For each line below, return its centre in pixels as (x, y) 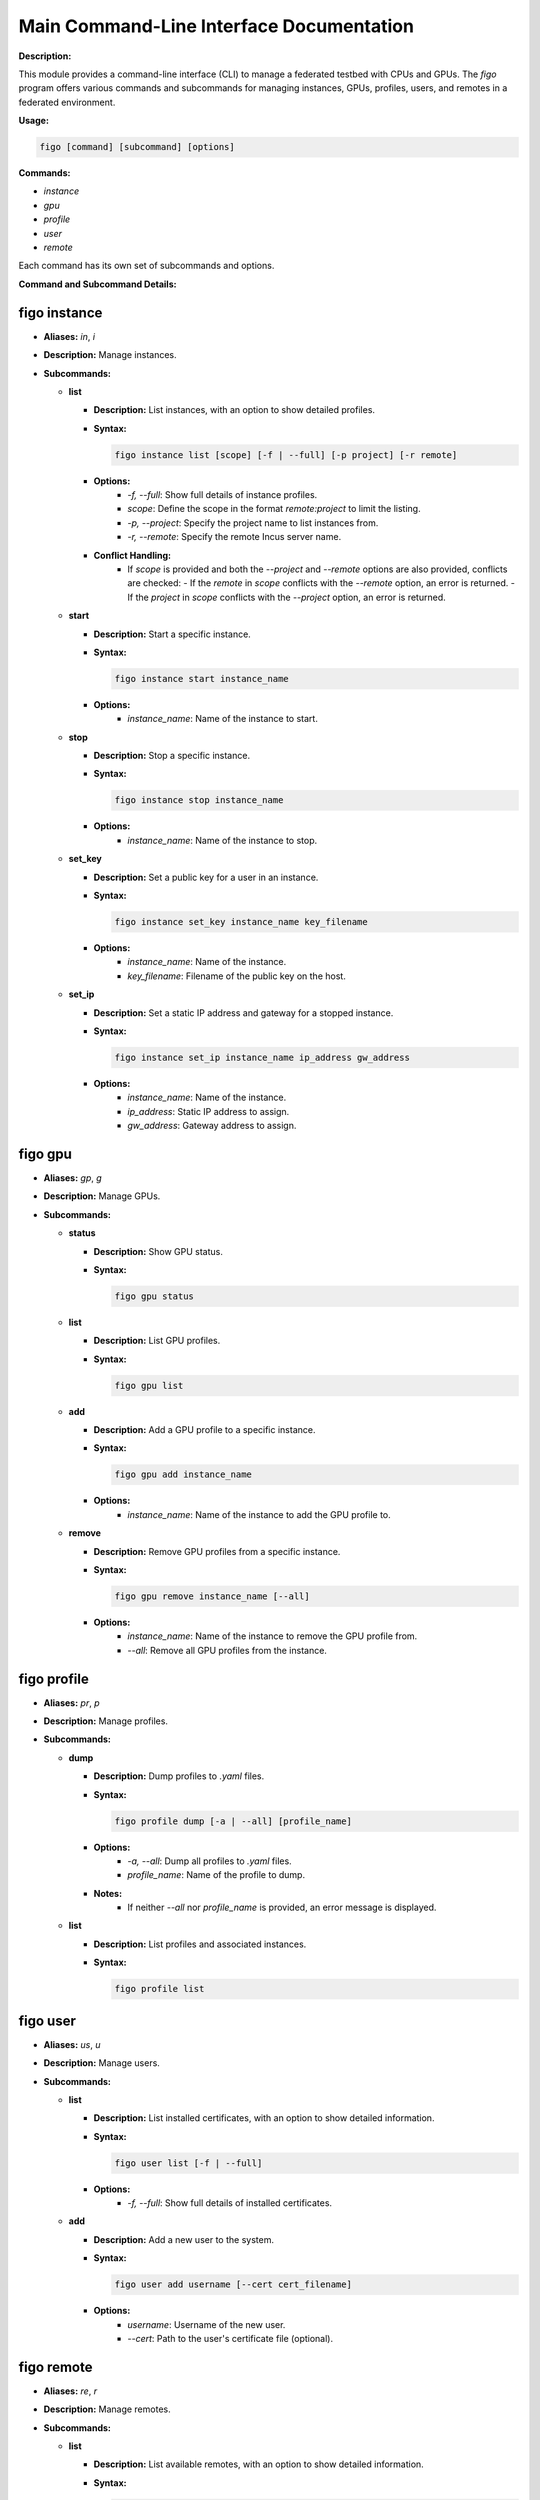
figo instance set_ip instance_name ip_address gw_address (262, 1057)
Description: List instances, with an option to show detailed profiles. (234, 410)
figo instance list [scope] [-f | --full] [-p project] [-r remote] (286, 454)
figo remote (55, 2366)
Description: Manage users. (101, 2063)
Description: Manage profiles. (106, 1721)
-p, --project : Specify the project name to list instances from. (253, 522)
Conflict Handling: (132, 555)
